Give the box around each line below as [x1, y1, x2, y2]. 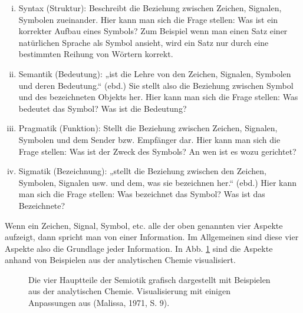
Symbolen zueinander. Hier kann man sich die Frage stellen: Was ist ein [18, 13, 278, 25]
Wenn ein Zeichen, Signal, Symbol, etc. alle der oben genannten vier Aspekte [5, 219, 283, 231]
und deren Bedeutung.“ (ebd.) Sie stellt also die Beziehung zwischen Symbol [18, 79, 294, 91]
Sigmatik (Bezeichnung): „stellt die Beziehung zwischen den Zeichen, [18, 165, 266, 177]
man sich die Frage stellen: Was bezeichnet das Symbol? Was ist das [18, 188, 265, 200]
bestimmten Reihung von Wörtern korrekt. [18, 48, 173, 60]
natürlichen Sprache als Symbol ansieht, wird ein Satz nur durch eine [18, 36, 269, 48]
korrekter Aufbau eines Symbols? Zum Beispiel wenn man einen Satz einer [18, 25, 288, 37]
